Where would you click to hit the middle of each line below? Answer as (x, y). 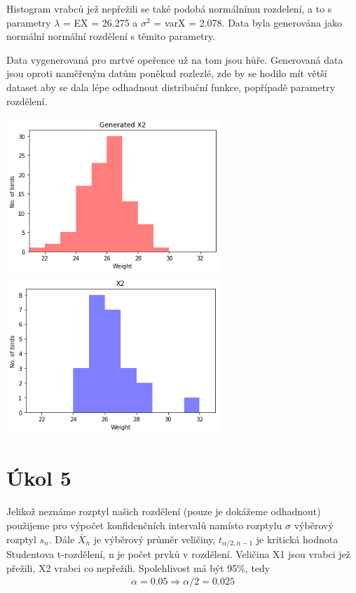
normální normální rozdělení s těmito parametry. (111, 36)
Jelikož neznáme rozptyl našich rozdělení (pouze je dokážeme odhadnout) (164, 511)
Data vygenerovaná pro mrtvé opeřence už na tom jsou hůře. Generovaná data (175, 59)
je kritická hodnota (297, 539)
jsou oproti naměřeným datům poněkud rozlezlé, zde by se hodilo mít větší (167, 73)
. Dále (62, 539)
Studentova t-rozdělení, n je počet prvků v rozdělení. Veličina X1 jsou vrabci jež (179, 554)
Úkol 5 (39, 478)
